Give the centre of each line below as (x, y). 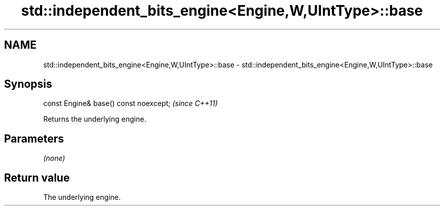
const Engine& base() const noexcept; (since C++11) (131, 103)
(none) (54, 158)
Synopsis (28, 84)
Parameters (34, 138)
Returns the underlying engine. (95, 119)
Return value (37, 178)
